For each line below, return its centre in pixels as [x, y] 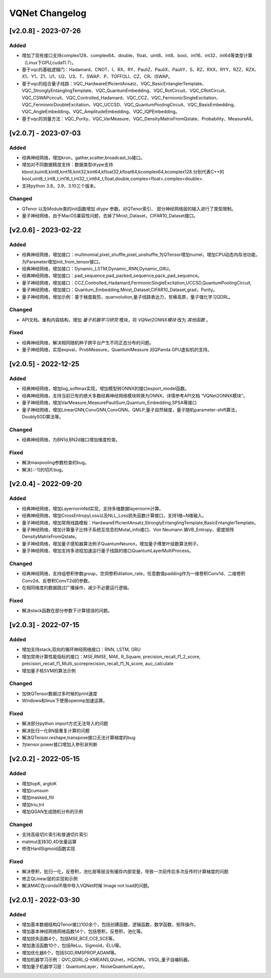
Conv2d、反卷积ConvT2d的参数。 [57, 581]
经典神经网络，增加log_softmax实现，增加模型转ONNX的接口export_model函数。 [106, 388]
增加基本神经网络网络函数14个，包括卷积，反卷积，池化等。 [84, 931]
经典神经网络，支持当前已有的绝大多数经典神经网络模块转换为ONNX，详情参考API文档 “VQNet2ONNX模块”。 [135, 395]
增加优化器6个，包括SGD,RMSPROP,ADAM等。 [70, 952]
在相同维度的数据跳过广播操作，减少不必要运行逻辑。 [77, 588]
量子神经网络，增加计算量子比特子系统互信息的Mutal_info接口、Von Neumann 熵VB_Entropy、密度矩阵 [128, 529]
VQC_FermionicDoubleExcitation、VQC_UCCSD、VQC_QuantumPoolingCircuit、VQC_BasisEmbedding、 [130, 105]
